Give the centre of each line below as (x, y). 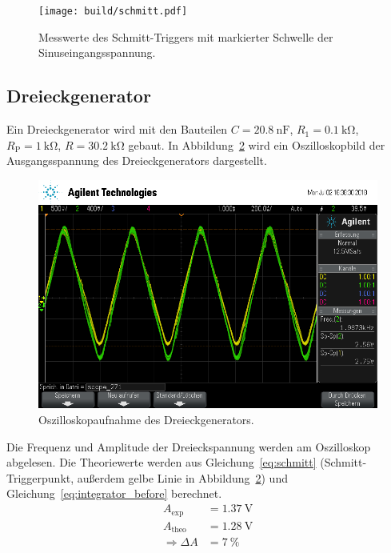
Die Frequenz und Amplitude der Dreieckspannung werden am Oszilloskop (189, 446)
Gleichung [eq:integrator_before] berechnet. (114, 493)
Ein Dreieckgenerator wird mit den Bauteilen (117, 129)
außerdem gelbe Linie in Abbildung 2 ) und (182, 477)
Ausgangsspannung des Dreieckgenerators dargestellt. (137, 160)
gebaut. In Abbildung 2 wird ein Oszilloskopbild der (257, 144)
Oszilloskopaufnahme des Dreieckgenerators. (146, 420)
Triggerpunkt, (40, 477)
